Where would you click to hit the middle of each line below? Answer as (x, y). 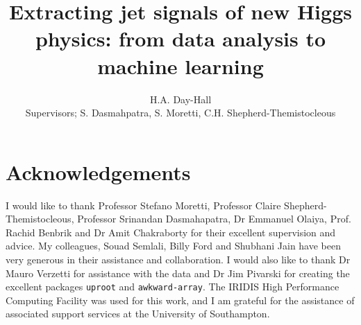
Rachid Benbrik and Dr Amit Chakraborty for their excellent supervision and (171, 232)
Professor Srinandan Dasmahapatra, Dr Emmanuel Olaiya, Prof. (214, 219)
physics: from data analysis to (180, 38)
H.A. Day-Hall (180, 99)
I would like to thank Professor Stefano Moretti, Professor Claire (143, 205)
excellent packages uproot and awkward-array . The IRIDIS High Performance (173, 287)
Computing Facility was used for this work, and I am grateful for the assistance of (180, 300)
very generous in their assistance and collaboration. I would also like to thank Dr (178, 259)
